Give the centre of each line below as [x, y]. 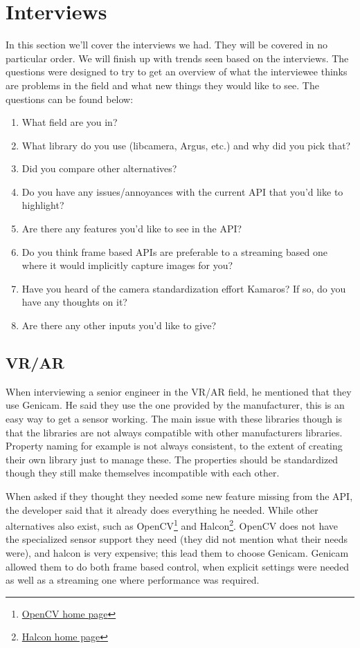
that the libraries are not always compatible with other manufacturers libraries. [174, 432]
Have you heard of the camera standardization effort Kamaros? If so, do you [184, 288]
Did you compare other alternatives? [99, 168]
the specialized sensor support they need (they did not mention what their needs [177, 539]
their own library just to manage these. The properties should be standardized [172, 459]
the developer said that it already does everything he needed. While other [162, 509]
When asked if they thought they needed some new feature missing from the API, [179, 496]
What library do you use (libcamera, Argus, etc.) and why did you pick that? [186, 145]
